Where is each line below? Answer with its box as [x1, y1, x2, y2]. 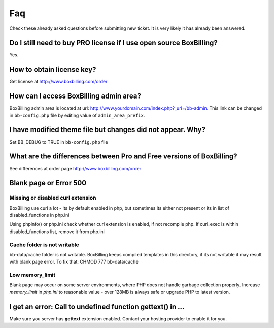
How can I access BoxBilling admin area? [9, 92, 142, 101]
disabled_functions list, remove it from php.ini [9, 228, 105, 235]
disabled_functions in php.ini [9, 212, 70, 218]
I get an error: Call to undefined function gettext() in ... [9, 302, 185, 311]
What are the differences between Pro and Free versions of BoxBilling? [9, 152, 238, 161]
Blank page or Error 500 [9, 179, 87, 187]
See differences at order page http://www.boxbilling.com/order [9, 166, 142, 172]
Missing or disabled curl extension [9, 194, 96, 202]
